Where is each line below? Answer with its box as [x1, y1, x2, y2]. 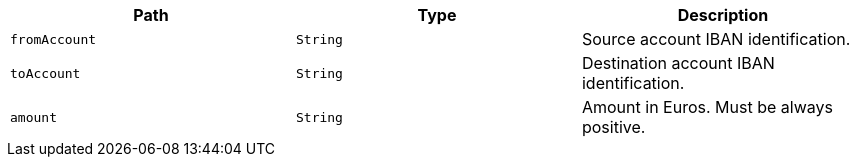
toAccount [10, 65, 81, 81]
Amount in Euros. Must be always [581, 97, 833, 117]
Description [677, 5, 769, 25]
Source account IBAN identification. [581, 29, 851, 49]
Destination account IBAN [581, 53, 775, 73]
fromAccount [10, 31, 97, 47]
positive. [581, 117, 646, 137]
